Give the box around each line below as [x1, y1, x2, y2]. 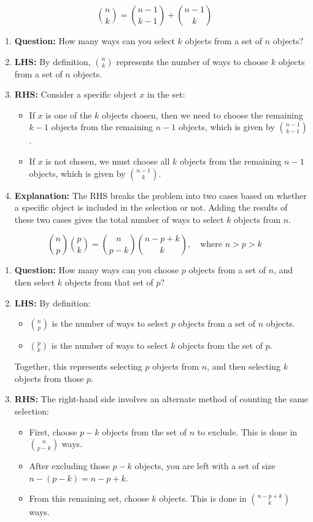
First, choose [29, 425, 77, 438]
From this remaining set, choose [29, 492, 149, 505]
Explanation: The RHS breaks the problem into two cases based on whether [14, 189, 307, 201]
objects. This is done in [159, 492, 247, 505]
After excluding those [29, 459, 110, 472]
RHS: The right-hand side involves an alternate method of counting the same [14, 392, 309, 405]
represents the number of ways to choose [116, 55, 269, 68]
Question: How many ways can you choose [14, 263, 179, 276]
